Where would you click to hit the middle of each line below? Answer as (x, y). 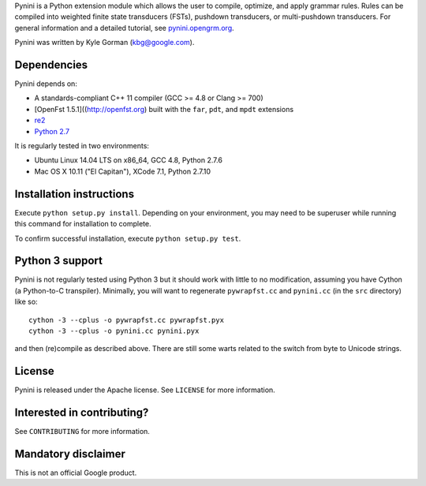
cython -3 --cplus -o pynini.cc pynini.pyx (114, 331)
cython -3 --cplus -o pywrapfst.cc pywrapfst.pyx (127, 320)
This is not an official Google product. (76, 473)
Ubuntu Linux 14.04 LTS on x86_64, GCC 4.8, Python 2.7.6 (128, 160)
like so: (26, 302)
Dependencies (51, 64)
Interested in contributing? (82, 413)
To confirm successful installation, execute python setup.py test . (128, 238)
